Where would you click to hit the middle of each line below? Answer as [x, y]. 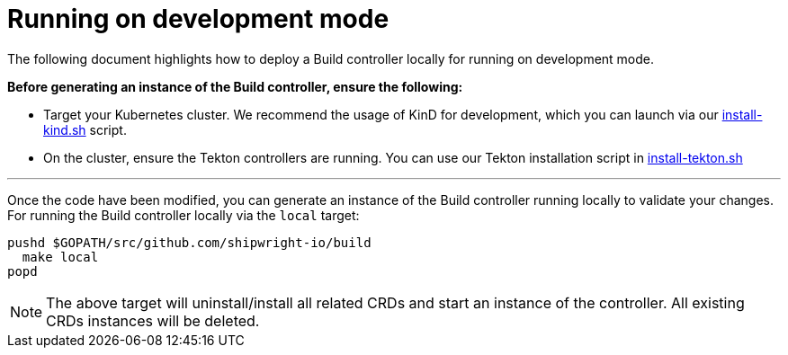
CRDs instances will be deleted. [153, 320]
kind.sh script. [85, 129]
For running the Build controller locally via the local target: [184, 215]
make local [60, 257]
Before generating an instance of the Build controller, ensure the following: [235, 86]
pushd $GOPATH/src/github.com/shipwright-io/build [189, 242]
